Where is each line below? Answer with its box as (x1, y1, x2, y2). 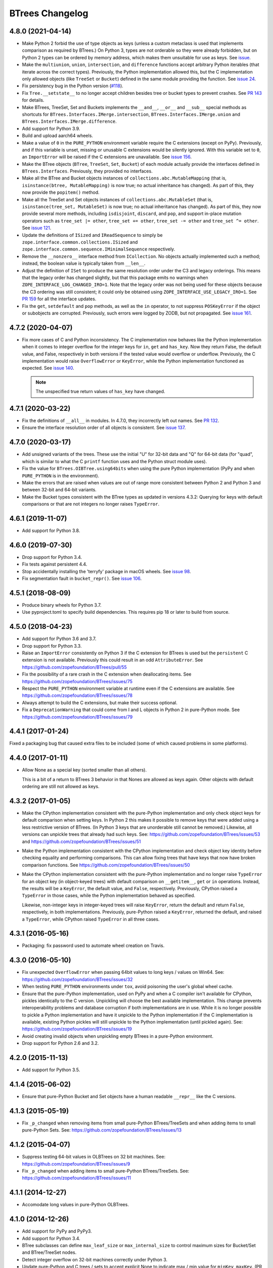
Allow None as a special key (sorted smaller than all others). (22, 767, 147, 773)
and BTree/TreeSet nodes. (22, 1249, 77, 1255)
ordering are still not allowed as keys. (22, 784, 100, 790)
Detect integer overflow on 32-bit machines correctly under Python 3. (22, 1256, 168, 1262)
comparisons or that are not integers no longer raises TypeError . (22, 501, 159, 507)
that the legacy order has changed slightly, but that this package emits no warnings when (22, 274, 208, 280)
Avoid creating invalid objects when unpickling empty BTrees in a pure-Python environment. (22, 1033, 213, 1039)
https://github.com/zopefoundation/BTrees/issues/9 (22, 1160, 130, 1167)
